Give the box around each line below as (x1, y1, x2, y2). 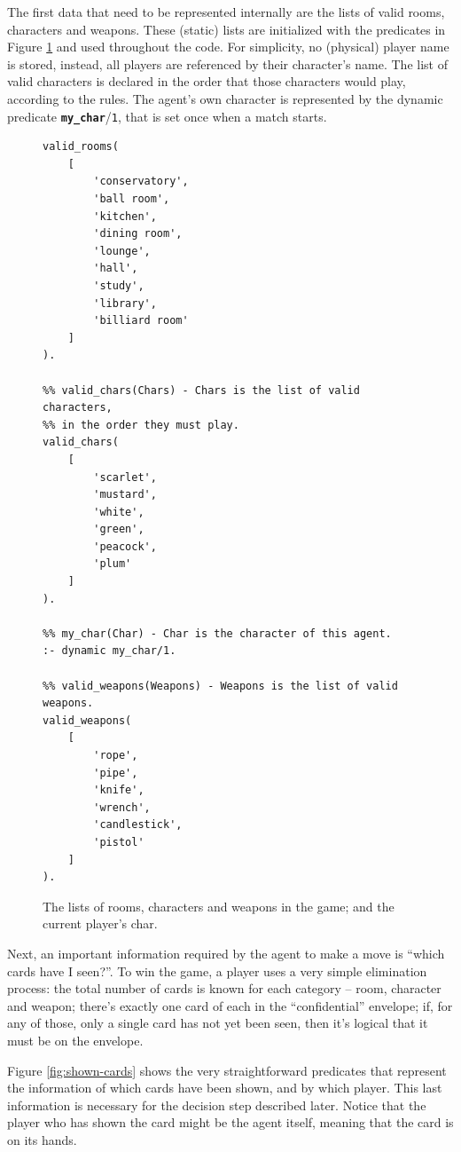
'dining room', (93, 227, 183, 241)
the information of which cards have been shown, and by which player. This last (7, 1078, 442, 1097)
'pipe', (93, 766, 138, 779)
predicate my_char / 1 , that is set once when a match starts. (7, 107, 327, 125)
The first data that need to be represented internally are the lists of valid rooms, (7, 3, 445, 20)
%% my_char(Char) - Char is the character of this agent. (43, 627, 392, 640)
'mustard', (93, 488, 157, 501)
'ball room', (93, 193, 170, 205)
